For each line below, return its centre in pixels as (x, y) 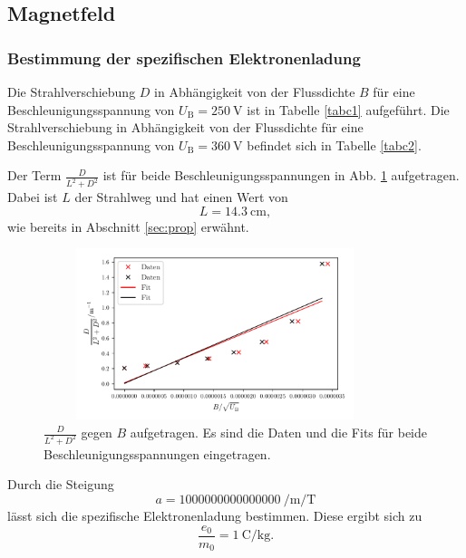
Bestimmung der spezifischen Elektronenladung (184, 58)
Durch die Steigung (61, 484)
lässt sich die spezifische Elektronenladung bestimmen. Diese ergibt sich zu (215, 516)
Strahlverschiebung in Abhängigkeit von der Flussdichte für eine (185, 127)
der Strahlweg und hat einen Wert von (181, 197)
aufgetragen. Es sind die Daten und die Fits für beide (279, 432)
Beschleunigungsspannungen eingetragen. (157, 453)
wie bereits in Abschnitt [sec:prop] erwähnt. (128, 226)
